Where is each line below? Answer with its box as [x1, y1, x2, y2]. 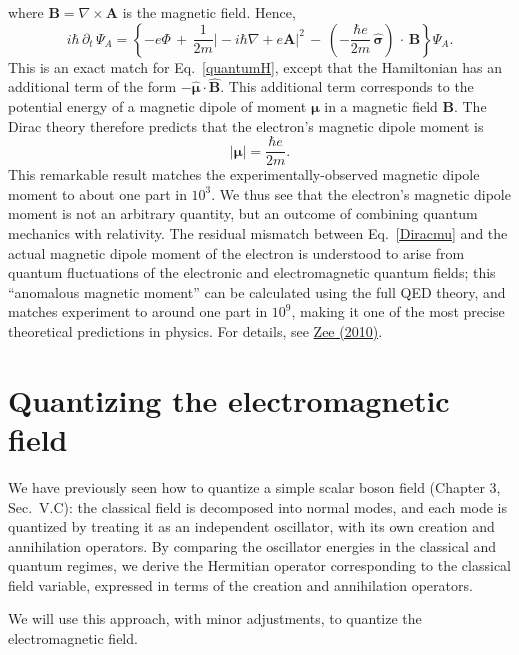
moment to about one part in [8, 183, 187, 204]
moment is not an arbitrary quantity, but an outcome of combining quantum [8, 203, 478, 224]
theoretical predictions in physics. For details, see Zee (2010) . [8, 321, 383, 341]
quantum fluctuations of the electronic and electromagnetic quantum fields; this [8, 262, 496, 283]
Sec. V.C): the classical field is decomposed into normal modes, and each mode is [8, 496, 507, 517]
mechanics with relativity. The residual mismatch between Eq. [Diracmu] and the [8, 223, 508, 244]
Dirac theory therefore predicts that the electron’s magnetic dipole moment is [8, 115, 484, 136]
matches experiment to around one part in [8, 301, 268, 322]
